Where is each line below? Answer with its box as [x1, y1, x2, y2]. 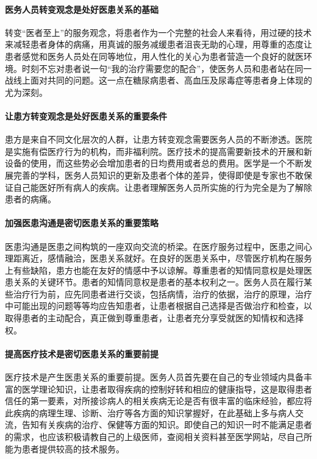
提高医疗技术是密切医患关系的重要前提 [5, 347, 158, 360]
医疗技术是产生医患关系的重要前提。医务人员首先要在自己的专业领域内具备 [5, 371, 304, 383]
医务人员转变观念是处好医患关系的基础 [5, 2, 158, 15]
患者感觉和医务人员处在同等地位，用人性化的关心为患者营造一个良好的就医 [5, 49, 304, 62]
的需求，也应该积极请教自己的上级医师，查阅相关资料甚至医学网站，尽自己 [5, 430, 304, 443]
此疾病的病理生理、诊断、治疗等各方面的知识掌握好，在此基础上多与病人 [5, 406, 295, 419]
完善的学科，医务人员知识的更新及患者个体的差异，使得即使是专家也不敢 [13, 168, 304, 181]
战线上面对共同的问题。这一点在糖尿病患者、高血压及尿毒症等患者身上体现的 [5, 74, 312, 87]
